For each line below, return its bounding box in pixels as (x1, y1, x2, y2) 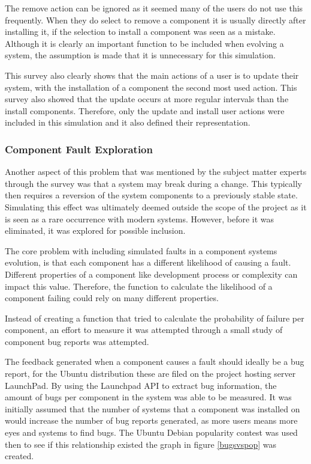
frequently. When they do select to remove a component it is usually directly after (5, 13, 306, 26)
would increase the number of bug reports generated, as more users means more (5, 414, 298, 427)
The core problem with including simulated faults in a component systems (5, 244, 277, 257)
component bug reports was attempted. (5, 335, 149, 347)
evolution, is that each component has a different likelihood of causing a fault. (5, 256, 291, 269)
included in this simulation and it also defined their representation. (5, 116, 250, 129)
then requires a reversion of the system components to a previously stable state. (5, 189, 298, 201)
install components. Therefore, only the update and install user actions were (5, 104, 285, 117)
